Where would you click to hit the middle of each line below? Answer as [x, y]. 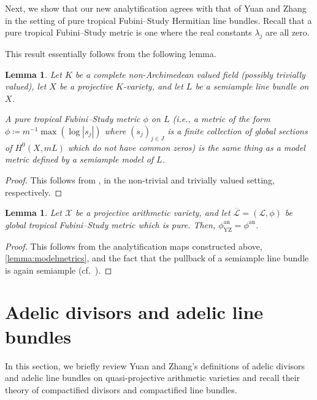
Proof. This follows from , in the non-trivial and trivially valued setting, [140, 179]
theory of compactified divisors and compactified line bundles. [121, 389]
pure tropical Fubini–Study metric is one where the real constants [128, 32]
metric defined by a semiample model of [79, 159]
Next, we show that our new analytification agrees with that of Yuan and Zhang [156, 8]
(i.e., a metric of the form [221, 119]
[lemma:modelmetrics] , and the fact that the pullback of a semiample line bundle [157, 258]
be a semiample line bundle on [252, 86]
